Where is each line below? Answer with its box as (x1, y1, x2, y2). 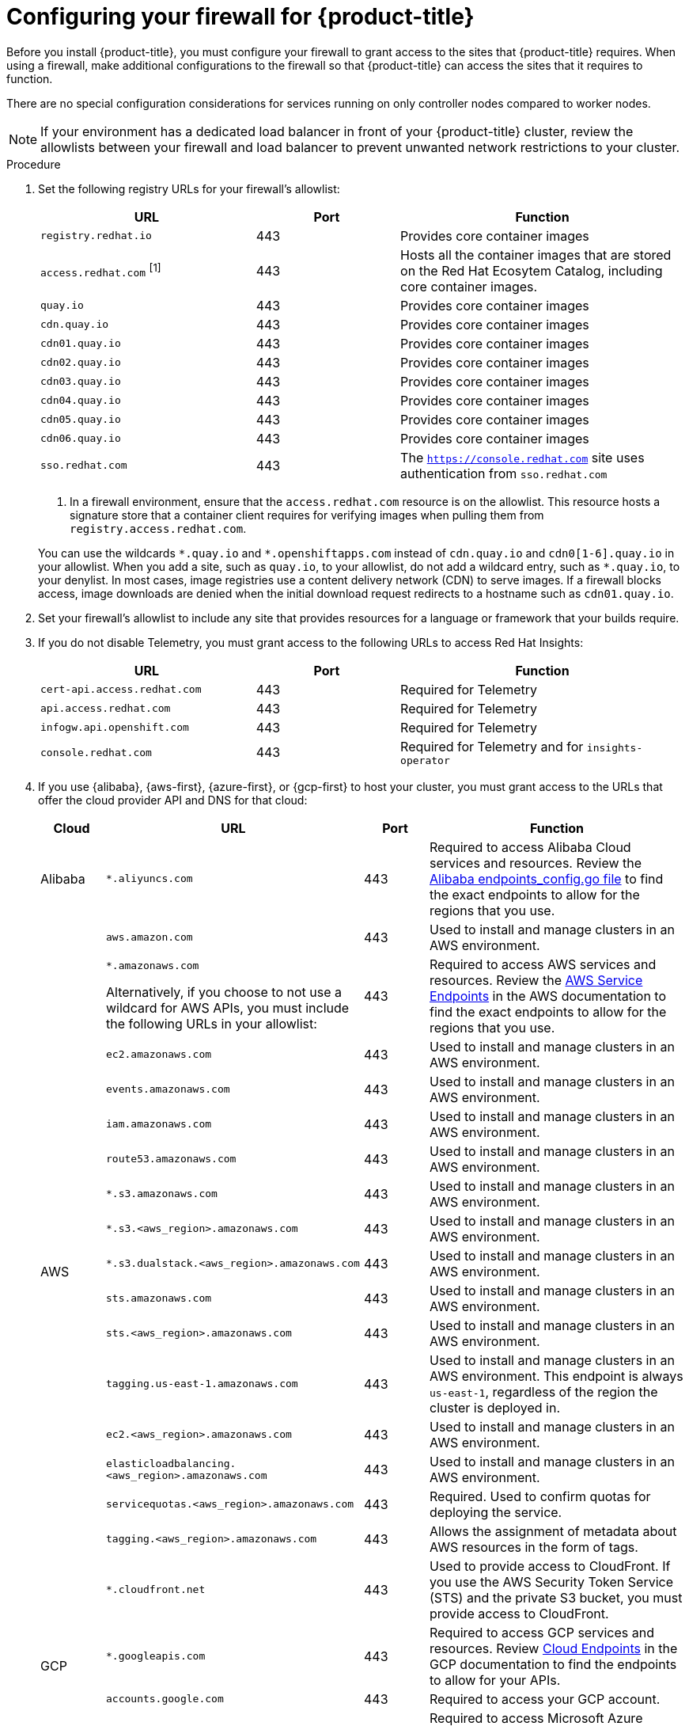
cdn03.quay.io (40, 375, 121, 388)
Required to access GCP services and (430, 1624, 654, 1640)
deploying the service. (430, 1504, 562, 1520)
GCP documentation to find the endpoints (430, 1656, 677, 1672)
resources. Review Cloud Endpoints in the (430, 1640, 678, 1656)
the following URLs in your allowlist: (106, 1016, 317, 1032)
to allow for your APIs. (430, 1671, 561, 1688)
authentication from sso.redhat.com (400, 465, 608, 481)
